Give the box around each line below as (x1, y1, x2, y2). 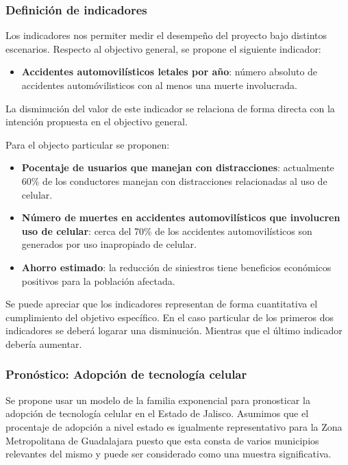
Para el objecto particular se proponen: (5, 137, 170, 151)
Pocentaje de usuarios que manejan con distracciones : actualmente (21, 160, 334, 175)
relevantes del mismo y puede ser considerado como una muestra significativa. (5, 447, 332, 461)
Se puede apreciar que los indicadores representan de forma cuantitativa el (5, 297, 318, 311)
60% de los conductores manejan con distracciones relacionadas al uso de (21, 173, 327, 188)
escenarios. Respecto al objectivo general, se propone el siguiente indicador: (5, 41, 321, 55)
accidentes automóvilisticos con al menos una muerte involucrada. (21, 78, 297, 92)
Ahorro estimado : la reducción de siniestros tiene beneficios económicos (21, 260, 332, 274)
